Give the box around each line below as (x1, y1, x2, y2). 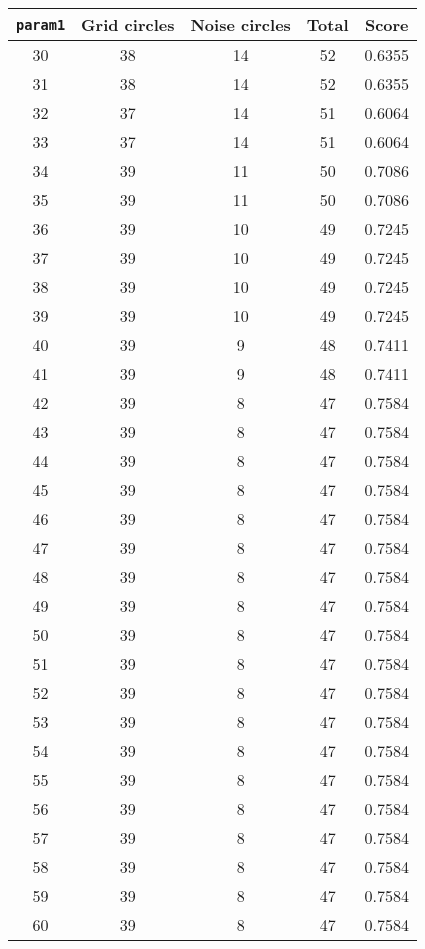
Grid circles (81, 13, 175, 36)
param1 (16, 16, 66, 33)
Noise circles (190, 13, 291, 36)
